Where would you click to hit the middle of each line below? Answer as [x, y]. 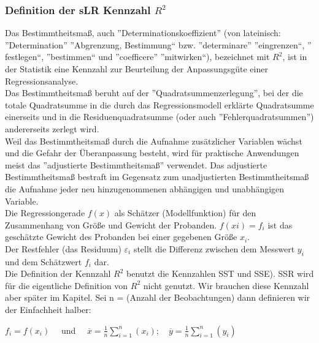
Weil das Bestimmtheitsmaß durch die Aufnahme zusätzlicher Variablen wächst [154, 141]
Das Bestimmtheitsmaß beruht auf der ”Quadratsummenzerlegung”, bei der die [154, 93]
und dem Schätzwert [44, 261]
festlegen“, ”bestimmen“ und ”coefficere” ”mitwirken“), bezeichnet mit [137, 57]
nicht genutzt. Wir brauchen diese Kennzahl [226, 285]
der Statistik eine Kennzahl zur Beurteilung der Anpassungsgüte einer [136, 69]
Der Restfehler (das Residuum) [63, 248]
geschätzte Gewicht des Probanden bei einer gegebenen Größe [121, 237]
